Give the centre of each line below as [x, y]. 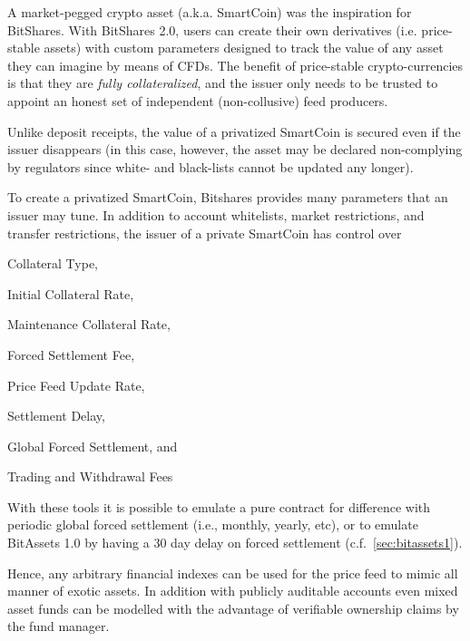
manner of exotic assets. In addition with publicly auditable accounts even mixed [233, 591]
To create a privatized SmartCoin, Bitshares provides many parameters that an [228, 197]
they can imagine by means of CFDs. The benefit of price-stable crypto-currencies [235, 65]
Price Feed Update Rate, [76, 385]
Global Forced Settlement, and [93, 446]
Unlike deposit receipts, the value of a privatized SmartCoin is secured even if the [234, 131]
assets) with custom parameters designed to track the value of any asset [244, 48]
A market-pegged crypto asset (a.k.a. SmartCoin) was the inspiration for [210, 12]
